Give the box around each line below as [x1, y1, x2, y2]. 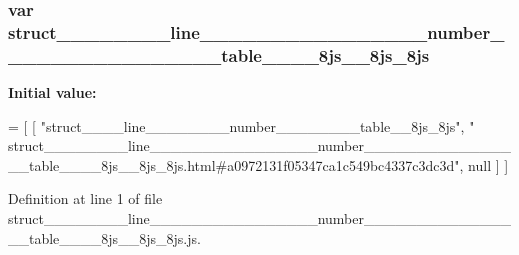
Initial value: [8, 82, 97, 103]
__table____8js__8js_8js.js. [8, 227, 201, 248]
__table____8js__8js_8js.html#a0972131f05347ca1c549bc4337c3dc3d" [8, 154, 460, 175]
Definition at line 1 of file [8, 188, 163, 209]
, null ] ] [459, 154, 509, 175]
